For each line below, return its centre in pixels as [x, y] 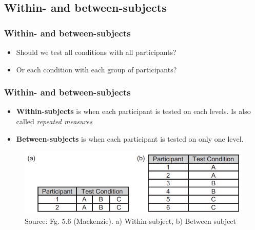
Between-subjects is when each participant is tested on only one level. [130, 138]
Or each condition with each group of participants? [96, 69]
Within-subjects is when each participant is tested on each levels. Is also [133, 111]
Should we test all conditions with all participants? [96, 52]
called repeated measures [54, 121]
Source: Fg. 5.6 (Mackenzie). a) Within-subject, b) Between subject [131, 221]
